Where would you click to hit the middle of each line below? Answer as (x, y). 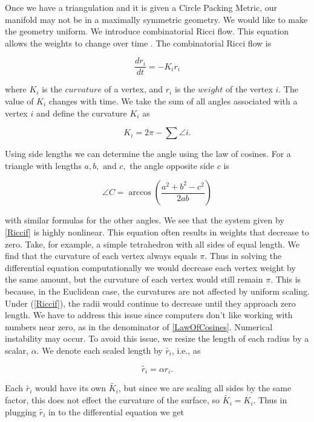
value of (19, 101)
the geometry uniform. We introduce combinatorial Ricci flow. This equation (147, 31)
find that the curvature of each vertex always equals (101, 256)
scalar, (17, 350)
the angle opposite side (172, 165)
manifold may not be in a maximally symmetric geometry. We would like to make (156, 19)
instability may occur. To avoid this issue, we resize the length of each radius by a (157, 338)
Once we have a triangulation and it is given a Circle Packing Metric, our (141, 7)
